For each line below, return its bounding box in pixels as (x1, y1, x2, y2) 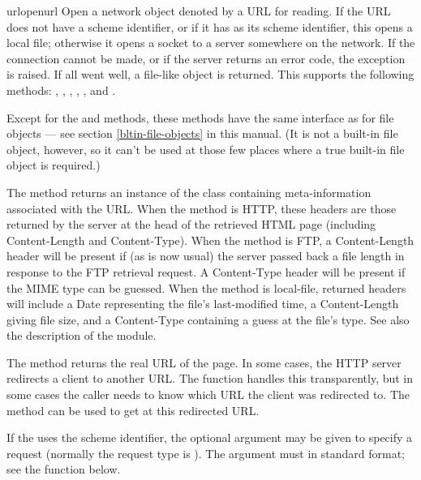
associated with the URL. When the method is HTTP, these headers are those (6, 199, 397, 216)
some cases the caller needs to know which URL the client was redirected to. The (6, 386, 410, 403)
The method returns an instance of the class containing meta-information (6, 183, 372, 200)
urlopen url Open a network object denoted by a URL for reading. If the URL (6, 2, 391, 19)
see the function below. (6, 461, 121, 478)
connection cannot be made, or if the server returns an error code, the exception (6, 49, 406, 66)
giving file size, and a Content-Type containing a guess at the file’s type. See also (6, 311, 410, 328)
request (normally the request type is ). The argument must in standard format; (6, 444, 406, 461)
